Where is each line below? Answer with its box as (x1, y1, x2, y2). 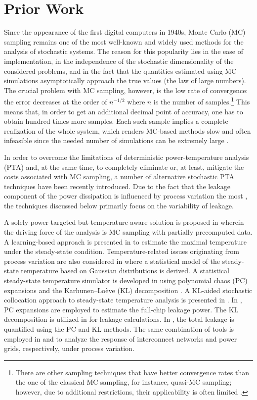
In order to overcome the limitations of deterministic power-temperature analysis (4, 151, 249, 162)
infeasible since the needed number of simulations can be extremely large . (4, 135, 229, 146)
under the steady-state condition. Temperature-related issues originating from (4, 246, 239, 256)
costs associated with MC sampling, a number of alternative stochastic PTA (4, 171, 234, 182)
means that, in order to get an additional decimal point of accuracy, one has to (4, 106, 243, 116)
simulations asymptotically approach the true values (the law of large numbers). (4, 75, 246, 86)
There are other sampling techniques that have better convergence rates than (15, 367, 249, 377)
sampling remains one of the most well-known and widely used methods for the (4, 36, 244, 47)
